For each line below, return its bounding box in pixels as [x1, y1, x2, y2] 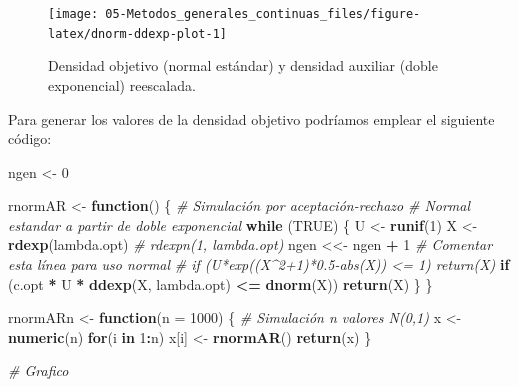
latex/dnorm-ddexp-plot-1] [48, 26, 227, 41]
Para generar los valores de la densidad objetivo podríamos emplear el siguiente [8, 108, 495, 129]
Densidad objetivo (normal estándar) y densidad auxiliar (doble [48, 55, 438, 76]
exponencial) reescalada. [48, 74, 196, 95]
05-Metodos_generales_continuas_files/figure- [105, 7, 421, 21]
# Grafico [8, 360, 69, 381]
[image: [48, 7, 99, 21]
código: [8, 128, 52, 149]
